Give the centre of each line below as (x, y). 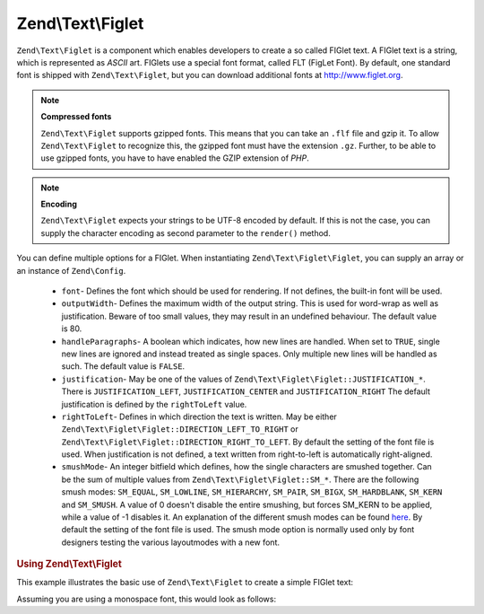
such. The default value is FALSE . (123, 366)
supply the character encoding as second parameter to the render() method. (186, 232)
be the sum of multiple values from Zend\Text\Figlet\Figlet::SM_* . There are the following (240, 479)
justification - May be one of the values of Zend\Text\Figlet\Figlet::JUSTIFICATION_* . (243, 379)
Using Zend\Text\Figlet (69, 564)
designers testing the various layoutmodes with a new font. (170, 542)
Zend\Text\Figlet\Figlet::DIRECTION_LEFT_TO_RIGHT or (180, 429)
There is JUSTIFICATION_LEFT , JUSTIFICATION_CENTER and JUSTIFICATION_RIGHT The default (246, 391)
